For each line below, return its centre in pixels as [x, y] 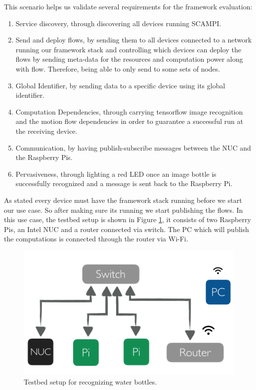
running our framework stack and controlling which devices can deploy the [128, 49]
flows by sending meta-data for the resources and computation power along [129, 59]
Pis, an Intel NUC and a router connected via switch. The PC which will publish [127, 229]
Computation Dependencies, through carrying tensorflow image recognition [129, 111]
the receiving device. [46, 131]
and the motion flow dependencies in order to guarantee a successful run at [129, 121]
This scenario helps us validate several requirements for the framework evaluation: [128, 6]
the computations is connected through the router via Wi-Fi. [96, 239]
